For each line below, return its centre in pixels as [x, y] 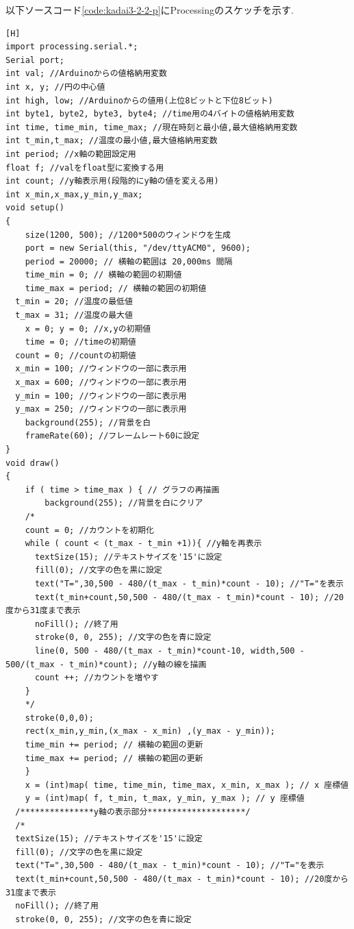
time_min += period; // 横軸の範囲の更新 [114, 745]
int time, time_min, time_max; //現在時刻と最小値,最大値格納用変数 [152, 127]
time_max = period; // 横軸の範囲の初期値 [116, 288]
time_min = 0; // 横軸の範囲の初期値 [103, 275]
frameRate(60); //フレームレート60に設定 [112, 436]
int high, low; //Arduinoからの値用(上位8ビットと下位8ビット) [139, 100]
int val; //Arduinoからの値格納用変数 [86, 74]
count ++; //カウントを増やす [97, 678]
